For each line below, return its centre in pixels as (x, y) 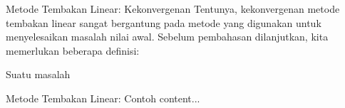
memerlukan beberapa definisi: (73, 50)
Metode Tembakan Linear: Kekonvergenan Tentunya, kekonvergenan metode (173, 9)
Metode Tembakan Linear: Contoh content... (103, 98)
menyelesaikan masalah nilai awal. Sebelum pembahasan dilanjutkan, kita (167, 37)
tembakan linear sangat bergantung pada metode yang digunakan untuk (164, 22)
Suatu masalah (38, 74)
